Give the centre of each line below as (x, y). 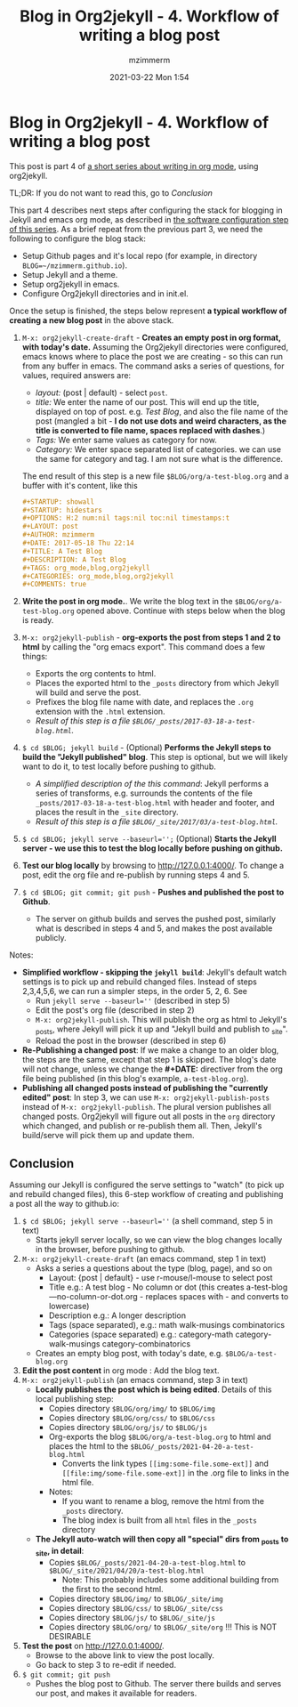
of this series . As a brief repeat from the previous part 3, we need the (136, 229)
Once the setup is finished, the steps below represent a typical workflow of (148, 311)
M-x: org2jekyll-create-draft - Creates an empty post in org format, (152, 337)
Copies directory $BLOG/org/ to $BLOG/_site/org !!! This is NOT (163, 1627)
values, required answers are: (77, 375)
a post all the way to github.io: (64, 1203)
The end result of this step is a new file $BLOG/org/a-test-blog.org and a (155, 476)
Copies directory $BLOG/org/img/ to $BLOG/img (132, 1408)
